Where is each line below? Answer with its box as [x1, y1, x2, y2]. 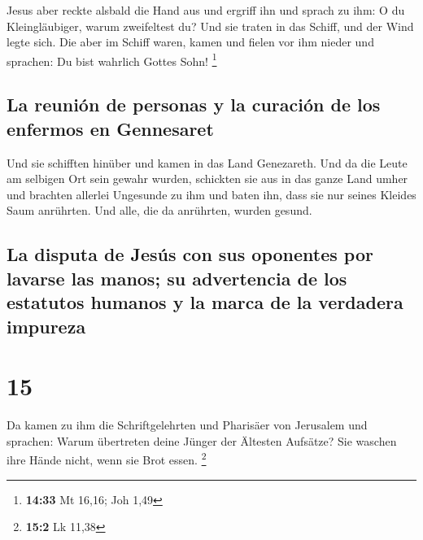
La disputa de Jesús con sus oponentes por [7, 242, 373, 267]
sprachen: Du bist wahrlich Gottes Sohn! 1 [7, 50, 217, 69]
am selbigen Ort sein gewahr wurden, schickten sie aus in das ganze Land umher [7, 170, 408, 187]
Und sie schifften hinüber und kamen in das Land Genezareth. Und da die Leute [7, 154, 408, 171]
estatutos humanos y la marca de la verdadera [7, 290, 403, 315]
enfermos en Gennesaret [7, 115, 214, 141]
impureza [7, 313, 86, 338]
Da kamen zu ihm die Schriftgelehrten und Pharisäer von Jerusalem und [7, 416, 368, 433]
